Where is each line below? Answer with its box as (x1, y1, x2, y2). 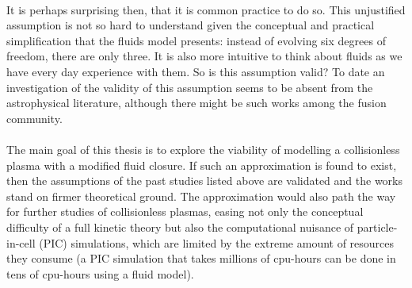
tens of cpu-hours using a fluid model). (6, 265, 194, 282)
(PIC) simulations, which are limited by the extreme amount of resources (39, 234, 395, 251)
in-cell (6, 234, 36, 251)
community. (6, 109, 63, 126)
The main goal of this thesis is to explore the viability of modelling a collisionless (6, 140, 400, 157)
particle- (357, 218, 398, 235)
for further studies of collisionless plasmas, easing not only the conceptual (6, 203, 364, 220)
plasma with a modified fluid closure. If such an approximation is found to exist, (6, 156, 397, 173)
